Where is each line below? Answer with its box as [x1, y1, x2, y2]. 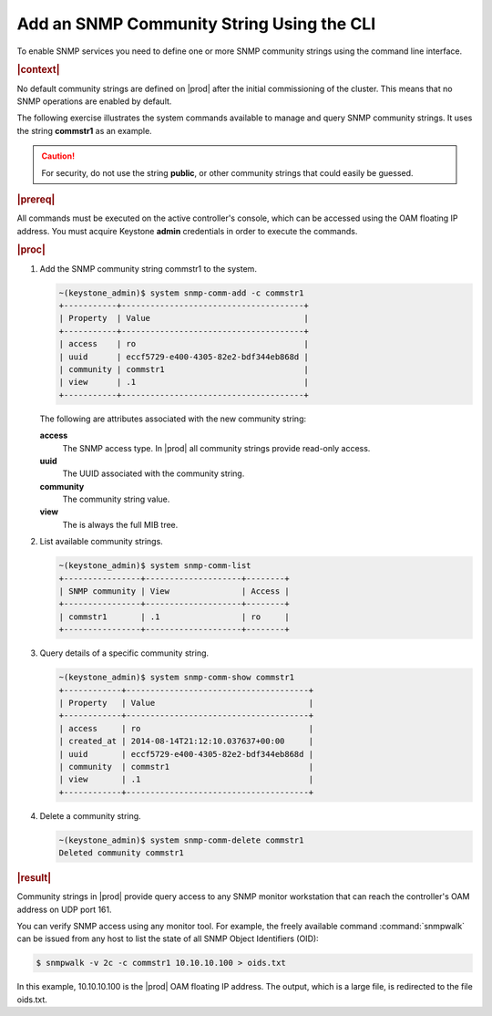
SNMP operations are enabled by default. [16, 96, 172, 107]
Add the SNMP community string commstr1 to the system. [39, 263, 257, 274]
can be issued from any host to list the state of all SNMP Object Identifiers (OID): [16, 933, 319, 944]
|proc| [16, 244, 46, 256]
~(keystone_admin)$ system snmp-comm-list [58, 561, 251, 571]
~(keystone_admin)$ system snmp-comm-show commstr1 [58, 672, 295, 683]
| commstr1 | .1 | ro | [58, 611, 291, 622]
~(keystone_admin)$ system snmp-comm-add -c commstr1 [58, 287, 304, 298]
